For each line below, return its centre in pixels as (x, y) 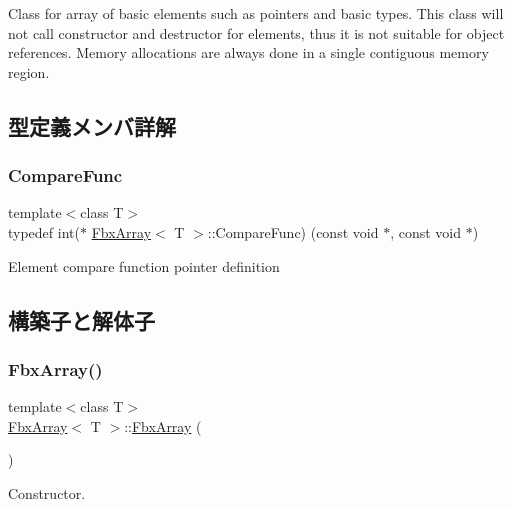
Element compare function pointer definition (144, 265)
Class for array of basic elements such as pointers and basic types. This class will (256, 13)
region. (29, 71)
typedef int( (44, 231)
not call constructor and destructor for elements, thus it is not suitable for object (256, 32)
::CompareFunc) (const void (293, 231)
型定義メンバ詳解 (92, 125)
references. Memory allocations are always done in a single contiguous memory (248, 52)
